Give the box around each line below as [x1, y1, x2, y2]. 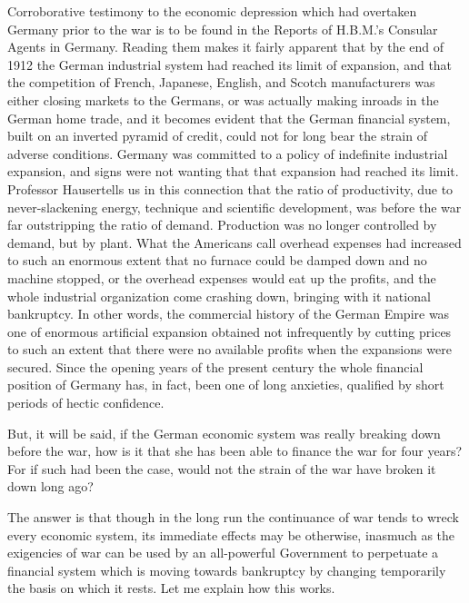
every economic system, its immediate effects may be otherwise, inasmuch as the [7, 525, 455, 544]
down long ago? [7, 477, 94, 496]
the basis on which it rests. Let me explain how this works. [7, 578, 335, 598]
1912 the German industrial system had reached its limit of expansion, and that [7, 54, 453, 74]
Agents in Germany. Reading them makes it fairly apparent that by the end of [7, 37, 444, 56]
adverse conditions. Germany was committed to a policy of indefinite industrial [7, 143, 448, 163]
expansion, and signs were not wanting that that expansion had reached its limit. [7, 162, 459, 181]
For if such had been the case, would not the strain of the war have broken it [7, 459, 436, 478]
